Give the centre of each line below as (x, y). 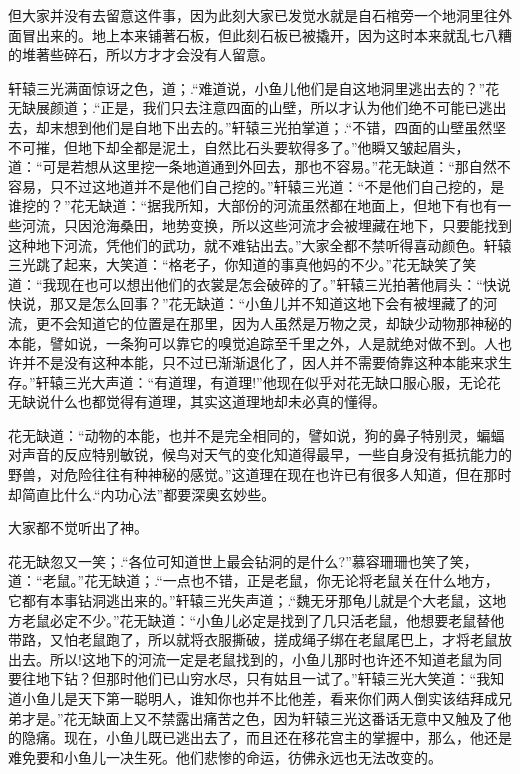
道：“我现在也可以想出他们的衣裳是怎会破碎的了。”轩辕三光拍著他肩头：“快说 (259, 283)
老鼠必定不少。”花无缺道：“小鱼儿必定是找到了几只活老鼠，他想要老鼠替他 (263, 619)
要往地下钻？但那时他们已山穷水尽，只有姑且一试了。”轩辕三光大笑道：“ (242, 678)
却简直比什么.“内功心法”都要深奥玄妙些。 (142, 493)
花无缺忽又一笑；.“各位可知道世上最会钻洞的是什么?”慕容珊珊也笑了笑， (243, 560)
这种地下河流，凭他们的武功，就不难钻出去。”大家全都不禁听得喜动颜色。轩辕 (260, 244)
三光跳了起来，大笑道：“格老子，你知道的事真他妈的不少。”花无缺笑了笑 (242, 264)
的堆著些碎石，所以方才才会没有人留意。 (141, 54)
